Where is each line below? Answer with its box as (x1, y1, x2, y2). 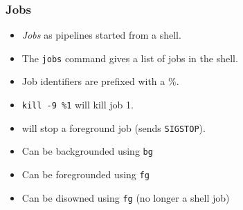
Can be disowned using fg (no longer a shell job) (21, 190, 230, 204)
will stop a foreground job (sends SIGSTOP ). (21, 120, 206, 135)
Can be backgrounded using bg (21, 144, 153, 158)
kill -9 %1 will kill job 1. (21, 97, 134, 112)
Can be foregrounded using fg (21, 167, 150, 182)
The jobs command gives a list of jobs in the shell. (21, 50, 238, 65)
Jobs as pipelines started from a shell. (21, 28, 181, 42)
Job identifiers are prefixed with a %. (21, 74, 179, 88)
